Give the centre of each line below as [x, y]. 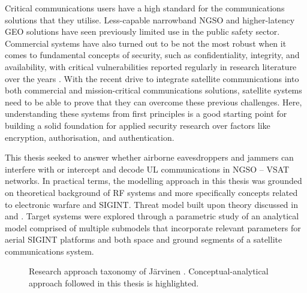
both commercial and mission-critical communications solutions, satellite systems [153, 90]
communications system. [49, 251]
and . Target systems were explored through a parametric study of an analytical [152, 216]
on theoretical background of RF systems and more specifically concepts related [151, 192]
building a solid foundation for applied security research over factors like [138, 125]
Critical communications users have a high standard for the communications [145, 8]
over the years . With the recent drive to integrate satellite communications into [152, 78]
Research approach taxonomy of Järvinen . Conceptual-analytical [149, 271]
